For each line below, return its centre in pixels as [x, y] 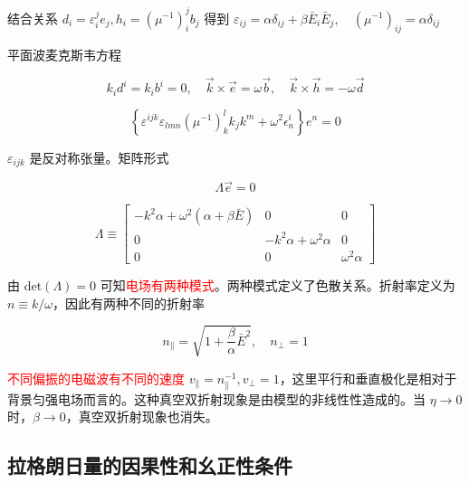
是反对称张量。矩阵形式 [99, 157]
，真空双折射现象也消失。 [142, 417]
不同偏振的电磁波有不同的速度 [96, 378]
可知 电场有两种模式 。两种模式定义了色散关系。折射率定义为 [278, 284]
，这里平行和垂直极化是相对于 [368, 378]
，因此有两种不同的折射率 [129, 303]
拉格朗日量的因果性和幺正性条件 [150, 465]
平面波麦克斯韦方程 [64, 55]
